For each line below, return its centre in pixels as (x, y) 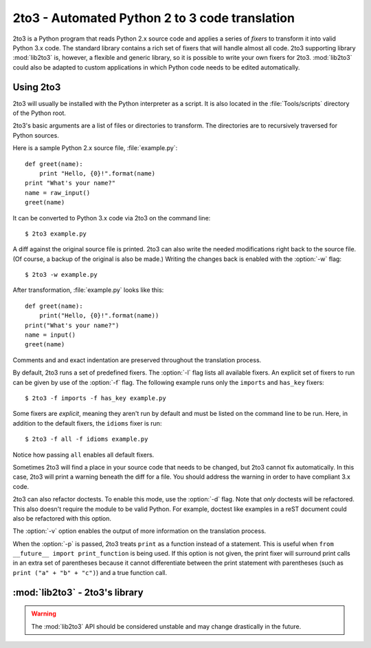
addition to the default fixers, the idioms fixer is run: (87, 423)
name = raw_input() (58, 192)
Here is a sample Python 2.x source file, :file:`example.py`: (95, 148)
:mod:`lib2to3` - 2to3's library (78, 592)
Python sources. (36, 135)
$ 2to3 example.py (56, 233)
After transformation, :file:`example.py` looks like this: (88, 290)
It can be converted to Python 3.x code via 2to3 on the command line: (112, 218)
